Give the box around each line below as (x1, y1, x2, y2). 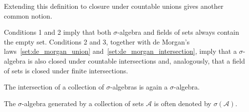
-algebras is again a (110, 82, 168, 92)
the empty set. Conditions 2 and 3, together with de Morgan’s (4, 36, 190, 46)
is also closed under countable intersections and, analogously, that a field (28, 55, 245, 66)
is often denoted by (154, 98, 211, 108)
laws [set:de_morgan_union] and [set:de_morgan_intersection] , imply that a (4, 46, 237, 56)
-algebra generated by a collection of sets (21, 98, 144, 108)
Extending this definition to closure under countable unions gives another (4, 1, 224, 11)
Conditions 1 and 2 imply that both (4, 27, 111, 37)
